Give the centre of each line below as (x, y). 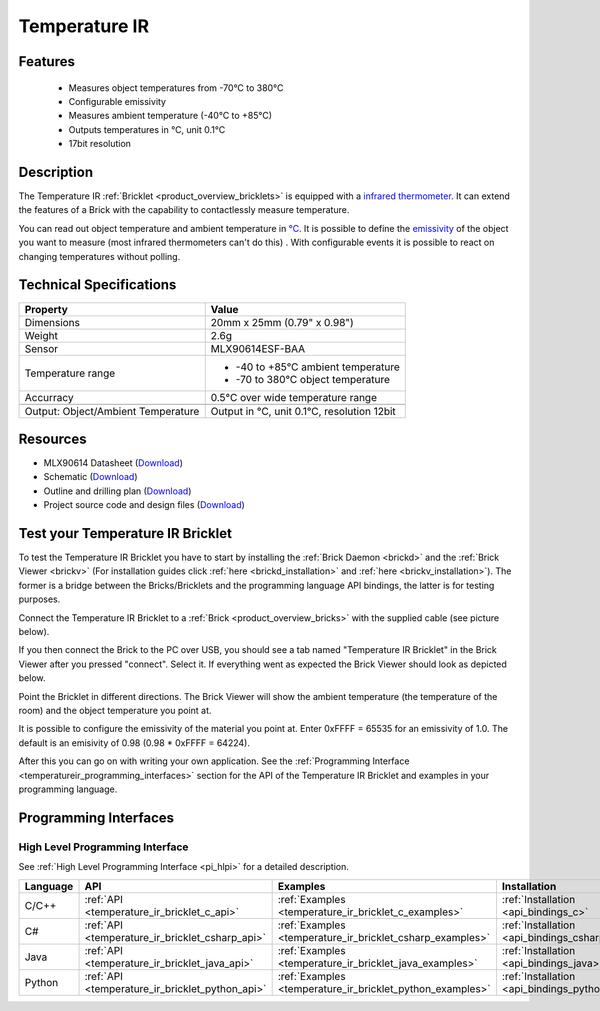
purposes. (39, 599)
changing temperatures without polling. (99, 256)
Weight (41, 335)
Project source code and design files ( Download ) (144, 505)
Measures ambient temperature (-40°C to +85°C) (170, 116)
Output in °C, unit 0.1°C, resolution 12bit (303, 411)
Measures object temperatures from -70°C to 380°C (176, 87)
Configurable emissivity (117, 101)
